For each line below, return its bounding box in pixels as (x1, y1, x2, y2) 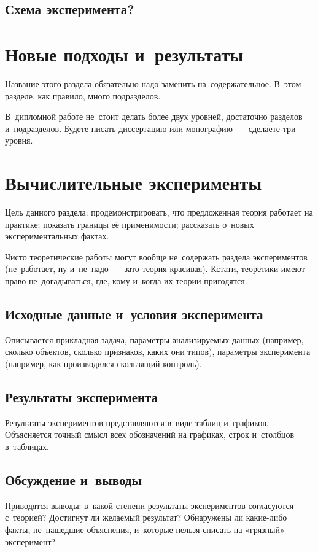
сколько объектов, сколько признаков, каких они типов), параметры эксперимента (5, 345, 311, 358)
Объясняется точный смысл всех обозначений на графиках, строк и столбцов (5, 428, 295, 441)
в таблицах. (5, 440, 49, 453)
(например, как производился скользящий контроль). (5, 357, 202, 370)
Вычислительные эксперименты (5, 170, 262, 195)
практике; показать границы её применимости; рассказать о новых (5, 217, 254, 230)
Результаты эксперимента (5, 387, 158, 406)
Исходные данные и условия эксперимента (5, 304, 263, 323)
